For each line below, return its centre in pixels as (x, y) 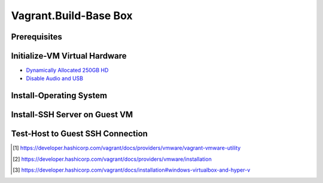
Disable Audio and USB (55, 78)
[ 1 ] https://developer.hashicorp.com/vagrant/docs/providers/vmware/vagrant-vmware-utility (127, 148)
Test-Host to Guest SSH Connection (79, 134)
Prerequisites (36, 37)
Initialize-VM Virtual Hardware (69, 56)
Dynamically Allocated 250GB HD (67, 70)
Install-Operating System (59, 96)
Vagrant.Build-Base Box (72, 16)
